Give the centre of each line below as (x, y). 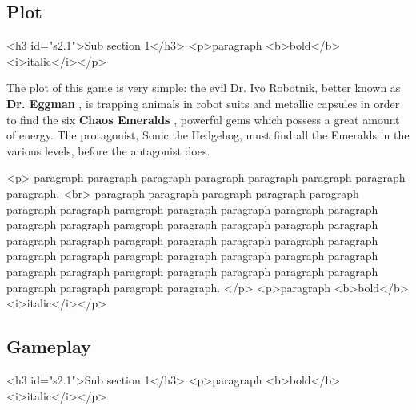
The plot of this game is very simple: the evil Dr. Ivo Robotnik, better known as (204, 88)
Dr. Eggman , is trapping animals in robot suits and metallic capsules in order (203, 103)
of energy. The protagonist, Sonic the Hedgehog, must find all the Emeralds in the (208, 135)
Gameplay (49, 346)
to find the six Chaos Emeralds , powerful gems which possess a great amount (203, 119)
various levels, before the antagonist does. (108, 150)
